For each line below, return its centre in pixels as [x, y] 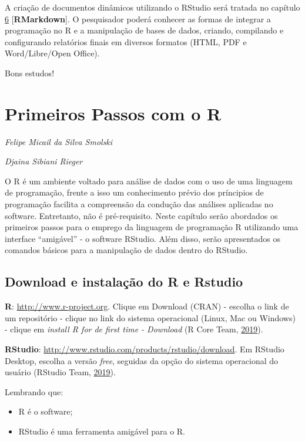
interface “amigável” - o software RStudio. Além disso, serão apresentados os [143, 238]
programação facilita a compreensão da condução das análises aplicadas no [139, 204]
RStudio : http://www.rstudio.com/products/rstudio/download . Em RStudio [145, 349]
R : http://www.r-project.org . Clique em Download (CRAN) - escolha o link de [147, 306]
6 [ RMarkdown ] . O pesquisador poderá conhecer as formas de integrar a [138, 18]
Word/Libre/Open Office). [52, 53]
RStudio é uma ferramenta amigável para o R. [102, 431]
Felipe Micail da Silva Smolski [59, 141]
